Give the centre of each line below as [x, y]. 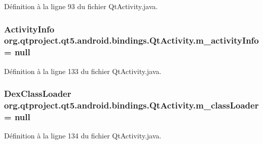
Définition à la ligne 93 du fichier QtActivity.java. [81, 6]
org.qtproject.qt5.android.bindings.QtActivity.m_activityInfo [131, 40]
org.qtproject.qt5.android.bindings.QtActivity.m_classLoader [131, 105]
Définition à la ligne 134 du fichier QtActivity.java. [83, 136]
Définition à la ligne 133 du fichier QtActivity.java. [83, 71]
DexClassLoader [38, 94]
